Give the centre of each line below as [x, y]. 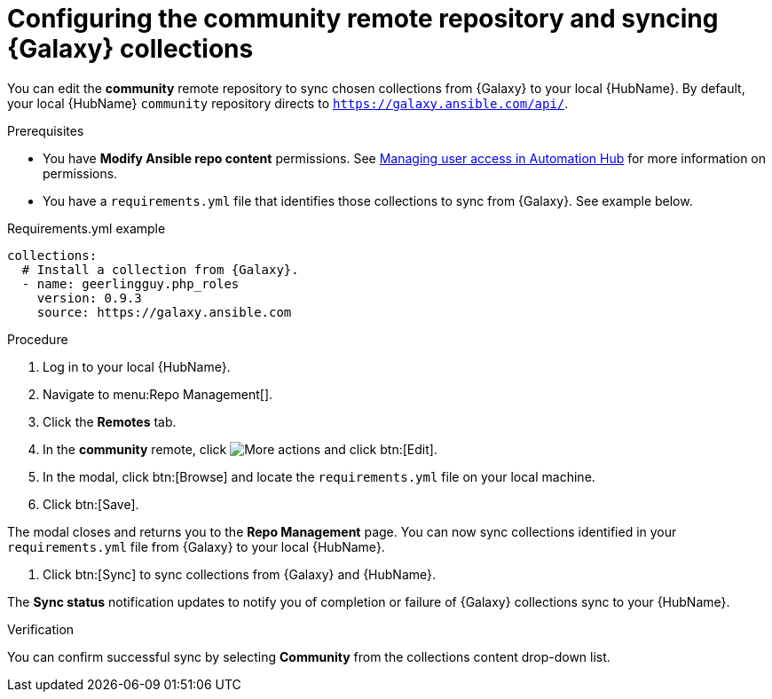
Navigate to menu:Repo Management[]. [158, 394]
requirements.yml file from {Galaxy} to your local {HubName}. [196, 546]
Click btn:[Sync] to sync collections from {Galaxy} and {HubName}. [240, 574]
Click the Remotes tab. [110, 421]
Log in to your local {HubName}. [137, 366]
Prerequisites [46, 130]
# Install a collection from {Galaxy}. [160, 269]
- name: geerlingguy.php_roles [130, 283]
